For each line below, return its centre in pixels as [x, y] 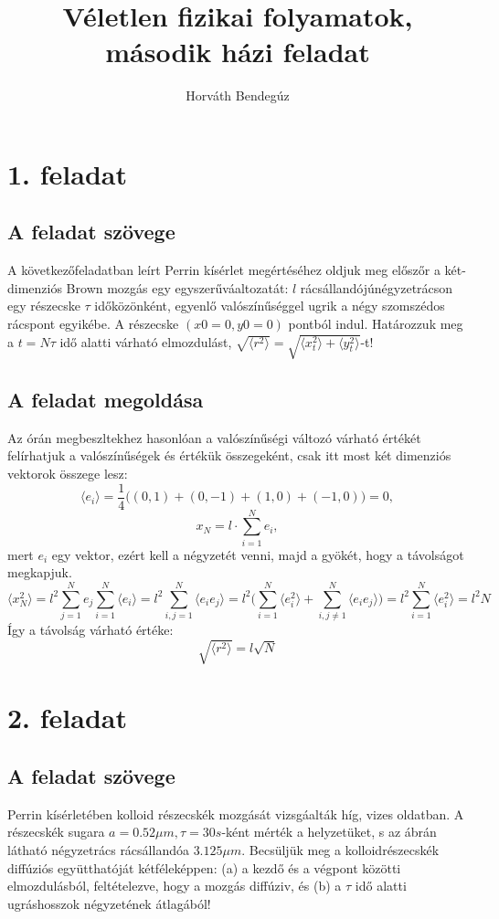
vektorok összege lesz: [68, 474]
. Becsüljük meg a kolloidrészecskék [340, 850]
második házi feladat [238, 52]
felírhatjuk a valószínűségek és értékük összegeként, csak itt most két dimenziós [229, 455]
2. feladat [67, 718]
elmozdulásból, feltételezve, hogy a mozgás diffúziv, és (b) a [175, 886]
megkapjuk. [40, 572]
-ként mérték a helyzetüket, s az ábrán [329, 832]
